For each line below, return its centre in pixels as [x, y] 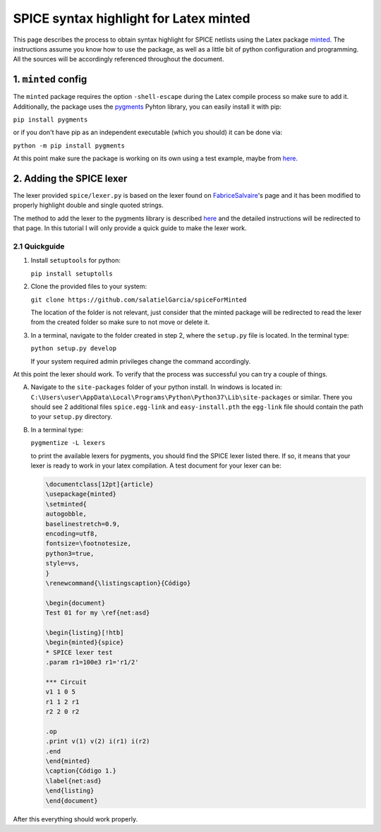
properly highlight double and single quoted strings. [88, 206]
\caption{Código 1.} [81, 771]
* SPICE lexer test [79, 652]
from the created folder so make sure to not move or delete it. [120, 322]
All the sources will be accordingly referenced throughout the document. [119, 59]
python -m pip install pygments [69, 145]
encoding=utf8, [72, 534]
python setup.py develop [73, 349]
